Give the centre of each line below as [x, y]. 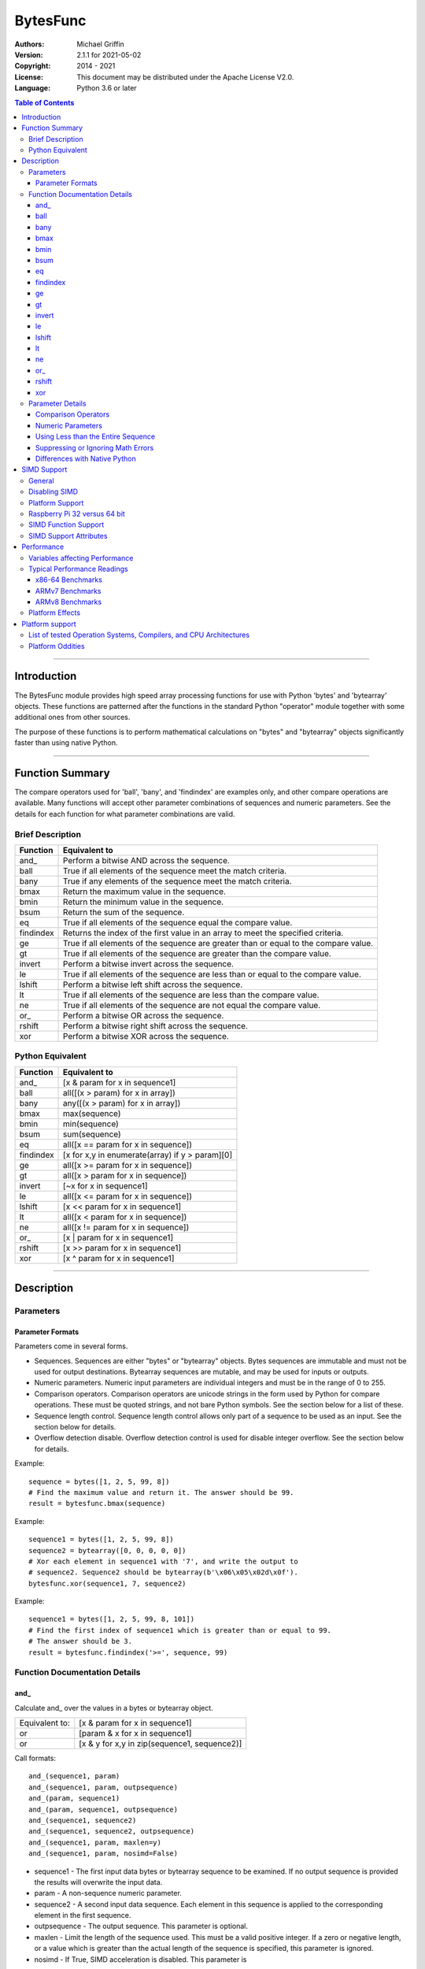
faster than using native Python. [66, 743]
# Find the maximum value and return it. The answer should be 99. [161, 1492]
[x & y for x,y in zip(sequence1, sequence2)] [161, 1743]
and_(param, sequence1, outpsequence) [103, 1809]
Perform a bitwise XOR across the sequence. [146, 1036]
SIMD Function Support [67, 525]
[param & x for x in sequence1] [135, 1733]
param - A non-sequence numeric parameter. [108, 1893]
